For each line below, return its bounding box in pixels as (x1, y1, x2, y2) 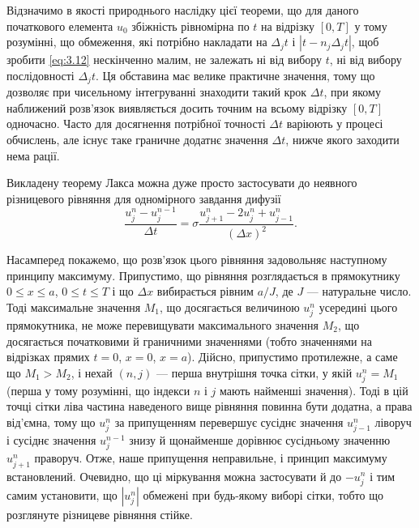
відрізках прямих (6, 348, 90, 365)
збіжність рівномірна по (131, 17, 250, 34)
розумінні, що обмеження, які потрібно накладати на (6, 33, 267, 50)
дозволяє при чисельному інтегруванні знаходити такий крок (6, 83, 307, 100)
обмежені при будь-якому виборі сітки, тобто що (143, 486, 383, 503)
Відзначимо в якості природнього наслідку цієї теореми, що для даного (6, 2, 359, 18)
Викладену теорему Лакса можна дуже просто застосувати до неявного (6, 174, 357, 191)
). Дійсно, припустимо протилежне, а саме (187, 348, 398, 365)
